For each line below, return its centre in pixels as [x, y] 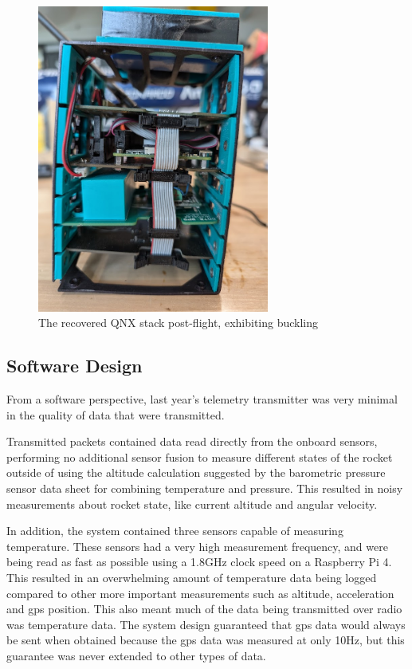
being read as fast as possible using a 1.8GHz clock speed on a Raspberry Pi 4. [199, 562]
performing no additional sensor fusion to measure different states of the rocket [200, 456]
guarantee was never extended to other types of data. [136, 656]
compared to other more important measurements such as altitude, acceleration [200, 593]
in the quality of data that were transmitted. [116, 414]
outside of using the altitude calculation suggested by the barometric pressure [196, 472]
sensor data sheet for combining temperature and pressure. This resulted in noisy [205, 488]
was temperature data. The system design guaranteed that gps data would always [206, 624]
